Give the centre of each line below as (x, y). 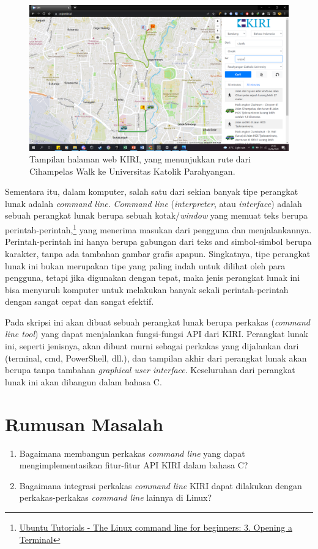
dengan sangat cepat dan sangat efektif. (79, 301)
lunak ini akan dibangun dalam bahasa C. (83, 381)
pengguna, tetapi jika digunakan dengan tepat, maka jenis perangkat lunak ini (153, 278)
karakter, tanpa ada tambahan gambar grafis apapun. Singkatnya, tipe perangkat (158, 253)
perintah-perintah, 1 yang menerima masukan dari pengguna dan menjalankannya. (158, 229)
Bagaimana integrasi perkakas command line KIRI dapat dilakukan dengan (161, 485)
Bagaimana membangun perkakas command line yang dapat (132, 453)
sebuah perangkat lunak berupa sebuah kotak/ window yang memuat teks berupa (157, 215)
